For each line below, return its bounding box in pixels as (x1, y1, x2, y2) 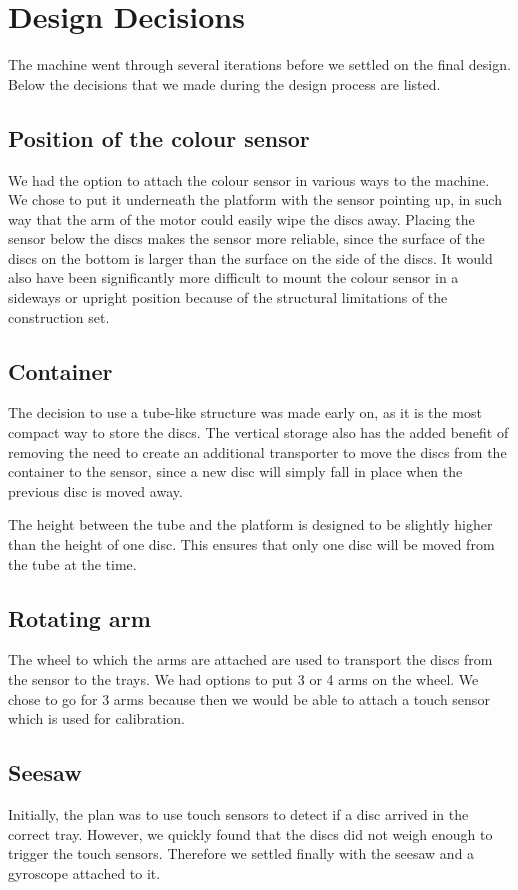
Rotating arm (8, 602, 151, 633)
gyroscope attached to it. (8, 862, 161, 883)
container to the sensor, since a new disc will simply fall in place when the (8, 461, 463, 482)
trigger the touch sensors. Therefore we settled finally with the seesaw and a (8, 843, 475, 864)
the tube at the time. (8, 553, 137, 574)
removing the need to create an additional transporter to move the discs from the (8, 441, 507, 462)
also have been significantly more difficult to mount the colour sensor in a (8, 267, 459, 288)
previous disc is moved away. (8, 480, 183, 501)
